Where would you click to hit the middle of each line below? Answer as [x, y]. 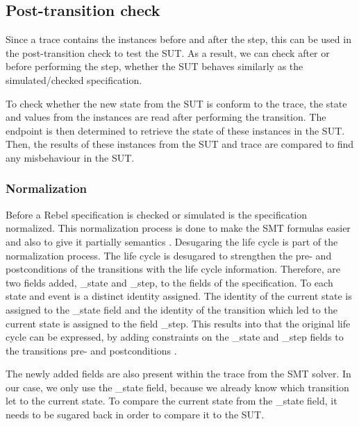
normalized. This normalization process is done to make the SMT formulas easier [178, 228]
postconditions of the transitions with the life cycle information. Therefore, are [173, 269]
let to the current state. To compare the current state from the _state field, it [172, 401]
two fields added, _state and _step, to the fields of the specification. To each [169, 282]
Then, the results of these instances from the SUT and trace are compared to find [180, 144]
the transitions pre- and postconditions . [91, 350]
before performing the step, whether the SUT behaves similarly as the [155, 66]
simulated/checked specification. [74, 79]
